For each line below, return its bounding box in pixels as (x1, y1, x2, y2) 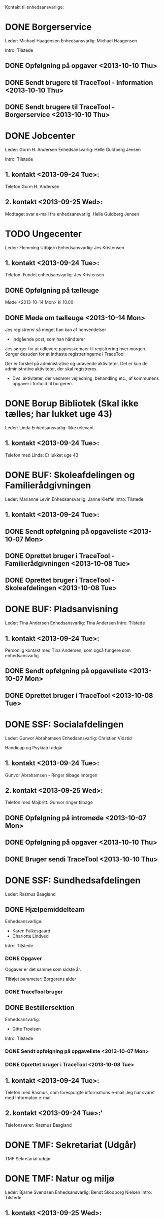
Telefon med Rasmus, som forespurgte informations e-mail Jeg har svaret (5, 1090, 155, 1095)
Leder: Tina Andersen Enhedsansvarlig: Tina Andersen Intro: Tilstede (5, 620, 145, 626)
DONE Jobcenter (5, 130, 75, 142)
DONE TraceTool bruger (5, 988, 63, 995)
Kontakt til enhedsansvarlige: (5, 4, 64, 10)
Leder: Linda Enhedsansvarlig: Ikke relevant (5, 424, 94, 431)
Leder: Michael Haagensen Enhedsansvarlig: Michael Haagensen (5, 37, 137, 43)
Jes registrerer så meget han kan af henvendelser (5, 327, 106, 332)
